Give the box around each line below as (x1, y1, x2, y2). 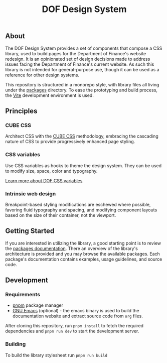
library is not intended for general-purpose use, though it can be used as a (5, 66, 159, 72)
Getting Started (5, 227, 55, 235)
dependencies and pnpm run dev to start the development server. (5, 328, 139, 334)
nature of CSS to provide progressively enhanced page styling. (5, 139, 135, 145)
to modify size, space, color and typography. (5, 168, 98, 174)
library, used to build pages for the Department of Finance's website (5, 50, 146, 56)
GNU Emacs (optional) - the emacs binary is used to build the (12, 308, 139, 314)
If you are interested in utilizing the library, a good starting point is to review (5, 240, 161, 246)
